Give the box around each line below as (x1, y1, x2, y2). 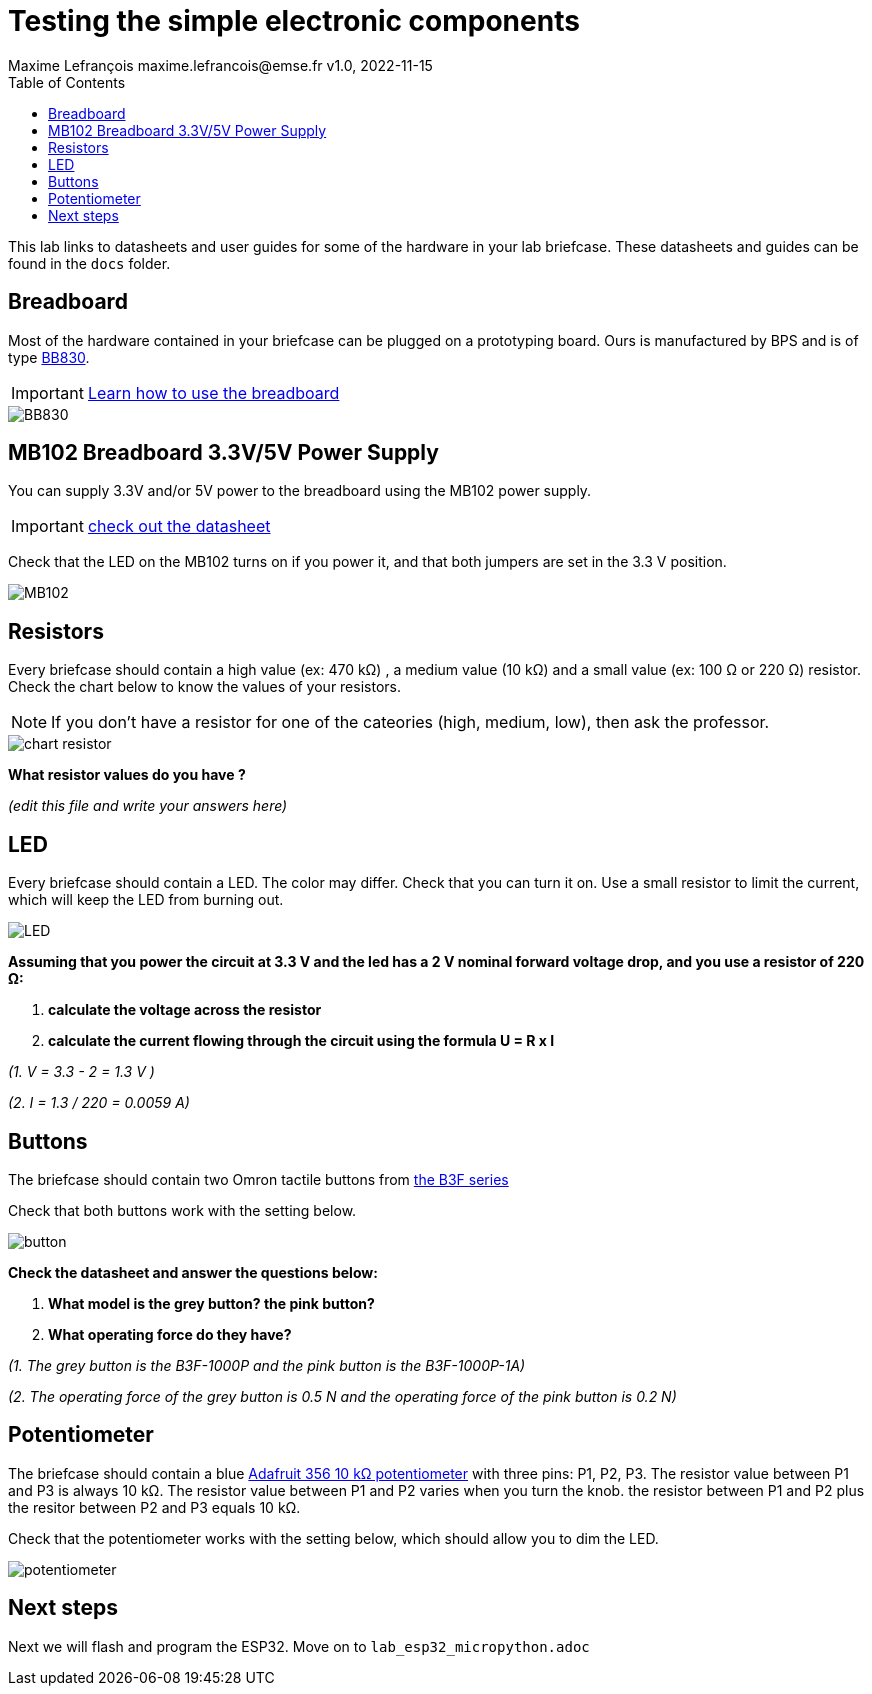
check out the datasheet (87, 516, 271, 537)
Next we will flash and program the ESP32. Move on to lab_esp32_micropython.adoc (8, 1637, 590, 1655)
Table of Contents (8, 73, 126, 91)
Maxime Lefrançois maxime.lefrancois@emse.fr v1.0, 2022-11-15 (8, 56, 433, 74)
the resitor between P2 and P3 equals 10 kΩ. (8, 1498, 301, 1516)
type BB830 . (8, 348, 90, 366)
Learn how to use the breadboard (87, 382, 340, 403)
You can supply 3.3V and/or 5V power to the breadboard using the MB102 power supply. (8, 482, 592, 500)
